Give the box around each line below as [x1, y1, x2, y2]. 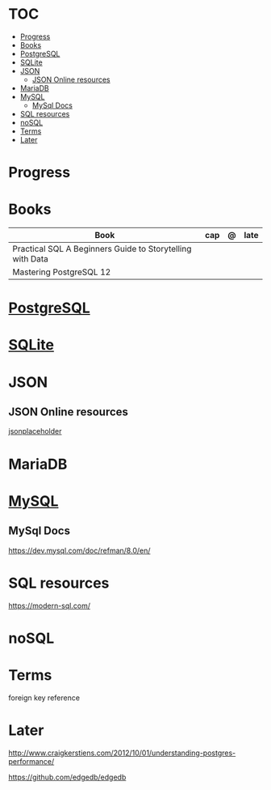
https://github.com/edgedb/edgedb [8, 772, 127, 782]
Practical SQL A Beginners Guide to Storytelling [12, 244, 192, 255]
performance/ [8, 756, 55, 766]
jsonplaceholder [8, 427, 62, 436]
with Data [12, 253, 48, 265]
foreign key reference [8, 693, 81, 703]
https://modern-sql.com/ [8, 601, 91, 610]
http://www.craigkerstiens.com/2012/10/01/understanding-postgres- [8, 748, 236, 758]
